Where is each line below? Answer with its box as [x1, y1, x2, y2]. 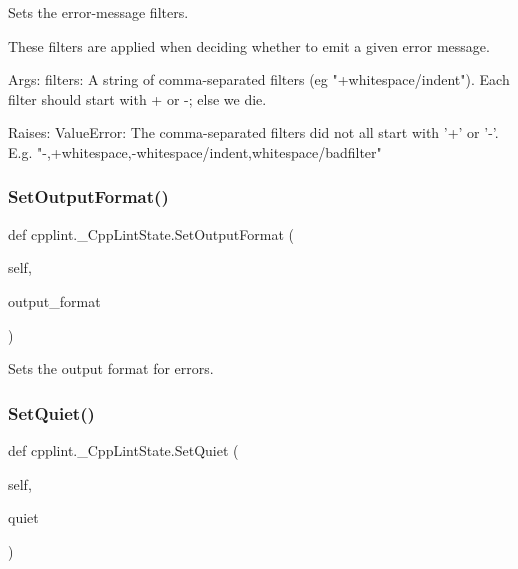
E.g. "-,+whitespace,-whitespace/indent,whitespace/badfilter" [8, 141, 382, 162]
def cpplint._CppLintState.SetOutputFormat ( [8, 223, 294, 244]
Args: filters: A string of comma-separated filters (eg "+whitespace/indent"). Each [8, 69, 510, 90]
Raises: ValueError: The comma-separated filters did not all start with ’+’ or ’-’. [8, 122, 499, 143]
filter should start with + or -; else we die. [8, 88, 267, 109]
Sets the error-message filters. [8, 2, 189, 22]
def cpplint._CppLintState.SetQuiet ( [8, 439, 239, 460]
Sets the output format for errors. [8, 358, 214, 379]
